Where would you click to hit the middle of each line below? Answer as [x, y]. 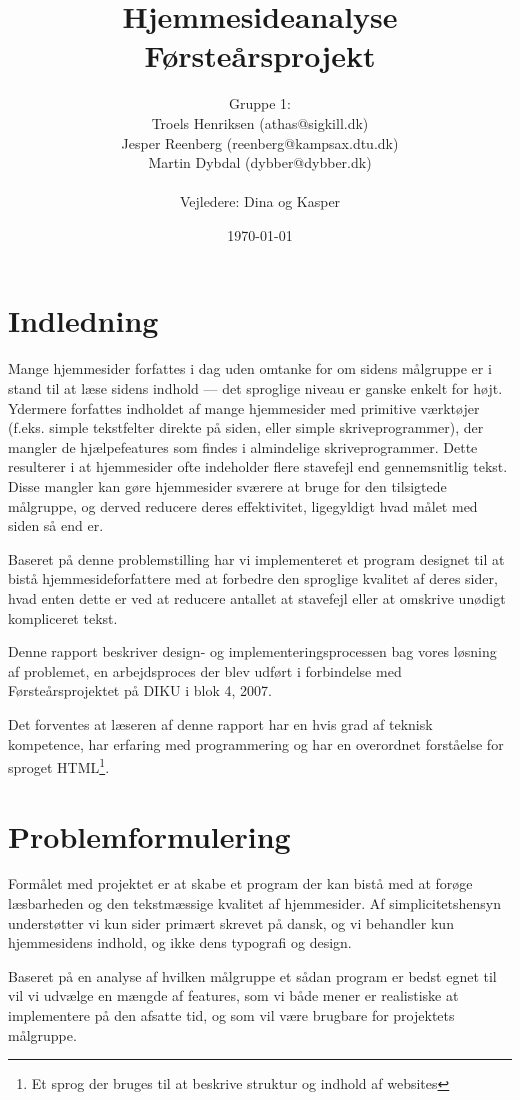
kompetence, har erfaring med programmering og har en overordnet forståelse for [256, 743]
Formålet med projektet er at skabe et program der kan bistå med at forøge [240, 883]
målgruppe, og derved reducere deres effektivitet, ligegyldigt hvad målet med [243, 505]
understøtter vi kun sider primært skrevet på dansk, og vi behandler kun [231, 922]
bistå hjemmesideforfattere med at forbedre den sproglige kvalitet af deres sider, [253, 578]
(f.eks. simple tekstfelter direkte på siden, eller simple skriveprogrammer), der [246, 427]
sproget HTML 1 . [59, 765]
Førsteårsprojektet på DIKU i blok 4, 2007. [140, 690]
